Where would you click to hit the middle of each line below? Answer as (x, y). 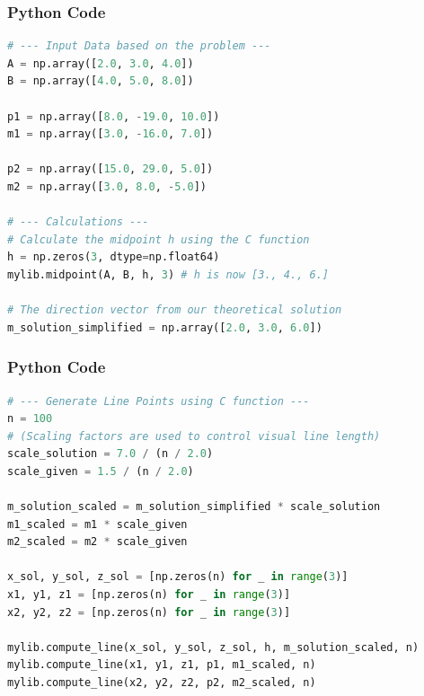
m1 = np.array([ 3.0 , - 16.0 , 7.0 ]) (110, 134)
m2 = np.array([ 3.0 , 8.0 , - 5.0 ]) (107, 186)
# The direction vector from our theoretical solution (175, 310)
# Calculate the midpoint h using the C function (159, 239)
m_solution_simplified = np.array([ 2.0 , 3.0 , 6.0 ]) (165, 327)
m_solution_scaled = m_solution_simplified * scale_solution (194, 507)
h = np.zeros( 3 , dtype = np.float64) (114, 257)
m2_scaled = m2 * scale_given (97, 542)
